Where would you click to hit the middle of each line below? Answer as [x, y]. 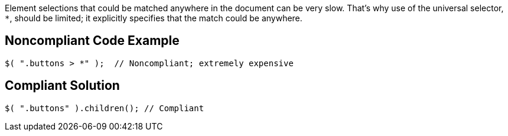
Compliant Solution [62, 86]
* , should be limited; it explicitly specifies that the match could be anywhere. [154, 18]
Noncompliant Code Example [92, 41]
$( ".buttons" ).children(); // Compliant [105, 108]
